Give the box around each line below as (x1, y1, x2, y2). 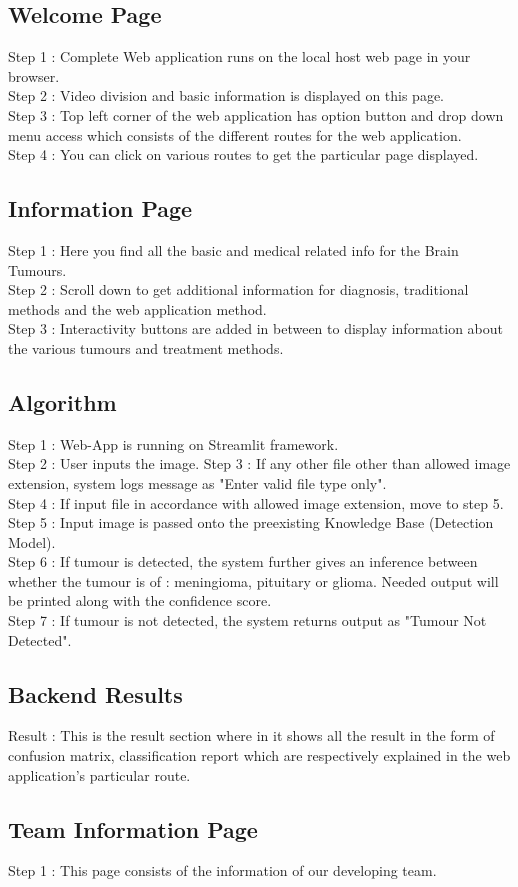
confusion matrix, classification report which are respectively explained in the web (8, 745, 511, 766)
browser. (8, 65, 60, 86)
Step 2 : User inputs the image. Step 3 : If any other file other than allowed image (8, 453, 511, 474)
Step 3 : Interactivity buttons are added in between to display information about (8, 318, 503, 339)
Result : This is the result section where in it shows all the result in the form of (8, 725, 495, 746)
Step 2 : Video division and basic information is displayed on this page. (8, 85, 445, 106)
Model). (8, 531, 56, 552)
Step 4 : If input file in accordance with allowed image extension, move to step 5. (8, 492, 504, 513)
